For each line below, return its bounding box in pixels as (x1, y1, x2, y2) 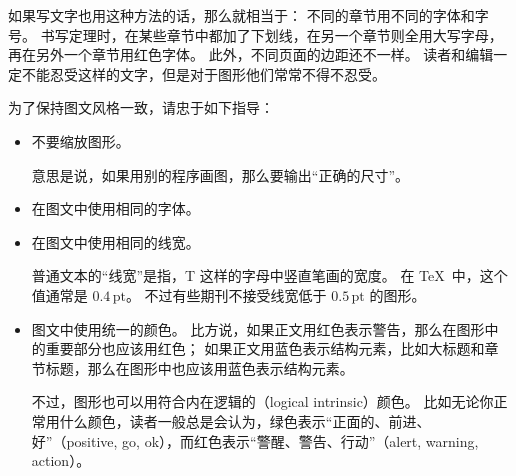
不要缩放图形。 (31, 130, 130, 151)
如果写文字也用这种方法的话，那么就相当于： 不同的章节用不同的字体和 (8, 5, 475, 25)
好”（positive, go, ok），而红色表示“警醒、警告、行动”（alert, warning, (31, 430, 479, 451)
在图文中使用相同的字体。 (31, 198, 200, 219)
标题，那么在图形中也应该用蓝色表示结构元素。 (45, 357, 354, 378)
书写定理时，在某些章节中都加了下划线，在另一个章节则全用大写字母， (40, 24, 503, 45)
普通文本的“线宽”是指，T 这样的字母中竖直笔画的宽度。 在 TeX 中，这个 (31, 265, 508, 286)
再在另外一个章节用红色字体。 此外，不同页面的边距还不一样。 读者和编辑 (8, 44, 494, 65)
